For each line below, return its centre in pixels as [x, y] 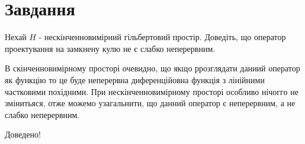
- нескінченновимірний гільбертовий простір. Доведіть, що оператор [162, 37]
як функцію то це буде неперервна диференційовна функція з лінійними [135, 79]
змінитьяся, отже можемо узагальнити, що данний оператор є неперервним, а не [150, 103]
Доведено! [23, 134]
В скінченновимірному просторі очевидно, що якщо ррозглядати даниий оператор [152, 68]
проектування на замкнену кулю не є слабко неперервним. [110, 48]
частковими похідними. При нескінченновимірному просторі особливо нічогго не [152, 91]
